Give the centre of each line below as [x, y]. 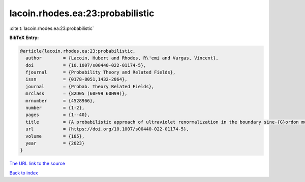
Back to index [24, 173]
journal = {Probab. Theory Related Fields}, [90, 86]
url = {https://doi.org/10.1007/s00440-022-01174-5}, [107, 129]
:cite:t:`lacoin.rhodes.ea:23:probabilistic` [52, 28]
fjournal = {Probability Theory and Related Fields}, [101, 72]
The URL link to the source [37, 163]
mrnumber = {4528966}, [60, 101]
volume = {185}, [55, 136]
